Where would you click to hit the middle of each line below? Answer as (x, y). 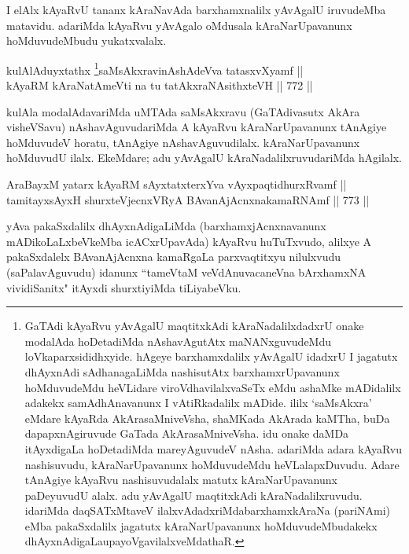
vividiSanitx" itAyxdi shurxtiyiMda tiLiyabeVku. (124, 287)
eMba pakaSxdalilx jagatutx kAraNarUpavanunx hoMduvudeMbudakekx (201, 525)
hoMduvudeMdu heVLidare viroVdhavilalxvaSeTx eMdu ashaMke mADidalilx (213, 387)
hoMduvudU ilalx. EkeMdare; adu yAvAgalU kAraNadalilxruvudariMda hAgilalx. (204, 158)
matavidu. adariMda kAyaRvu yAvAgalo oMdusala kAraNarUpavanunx (179, 25)
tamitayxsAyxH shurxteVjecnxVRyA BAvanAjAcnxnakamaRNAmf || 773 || (188, 199)
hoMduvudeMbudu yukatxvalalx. (87, 40)
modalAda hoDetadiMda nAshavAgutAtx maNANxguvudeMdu (178, 341)
